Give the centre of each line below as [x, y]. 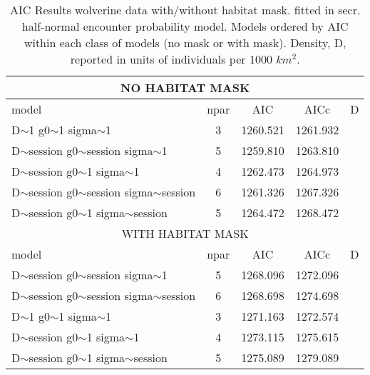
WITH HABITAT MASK [185, 233]
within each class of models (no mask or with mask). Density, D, [185, 42]
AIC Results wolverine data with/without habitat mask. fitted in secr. [185, 10]
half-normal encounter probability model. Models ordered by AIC [185, 26]
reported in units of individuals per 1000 [171, 59]
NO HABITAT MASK [185, 87]
